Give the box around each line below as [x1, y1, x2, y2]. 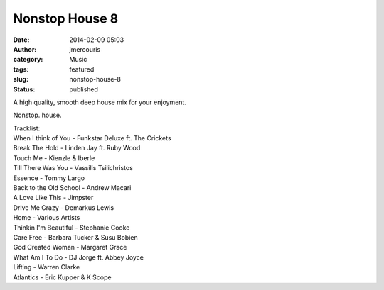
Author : [13, 45, 37, 53]
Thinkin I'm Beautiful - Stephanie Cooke [13, 223, 130, 232]
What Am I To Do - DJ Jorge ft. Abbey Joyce [13, 252, 144, 262]
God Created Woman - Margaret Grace [13, 243, 127, 252]
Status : [13, 85, 36, 94]
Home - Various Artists [13, 213, 80, 222]
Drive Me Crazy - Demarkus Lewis [13, 203, 114, 212]
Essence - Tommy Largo [13, 174, 85, 182]
